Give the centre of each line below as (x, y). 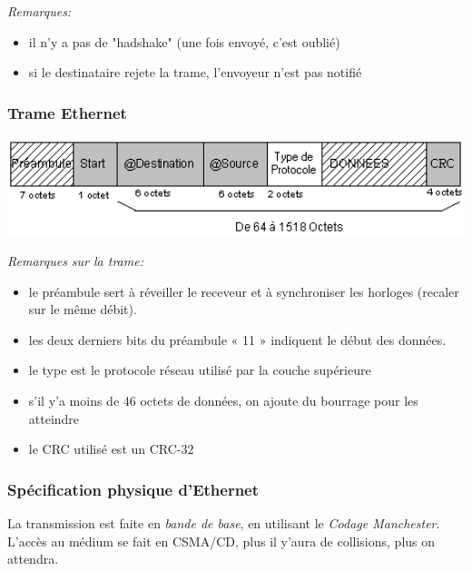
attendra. (33, 559)
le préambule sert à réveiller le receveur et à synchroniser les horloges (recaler (244, 291)
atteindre (54, 418)
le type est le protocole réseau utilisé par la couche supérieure (200, 370)
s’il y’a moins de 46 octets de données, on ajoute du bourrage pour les (223, 400)
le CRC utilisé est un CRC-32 (111, 449)
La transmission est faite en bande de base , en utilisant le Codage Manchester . (224, 522)
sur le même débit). (83, 309)
